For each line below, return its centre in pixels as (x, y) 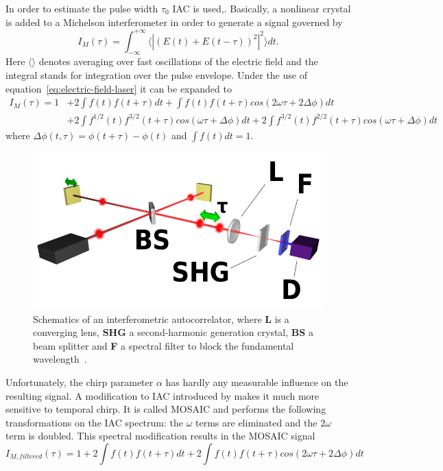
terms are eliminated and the (256, 422)
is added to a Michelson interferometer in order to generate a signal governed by (174, 22)
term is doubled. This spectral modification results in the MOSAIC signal (160, 436)
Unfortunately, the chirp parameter (80, 382)
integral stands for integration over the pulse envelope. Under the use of (156, 75)
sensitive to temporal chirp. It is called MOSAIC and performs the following (166, 409)
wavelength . (60, 359)
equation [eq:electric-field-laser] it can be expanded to (119, 88)
